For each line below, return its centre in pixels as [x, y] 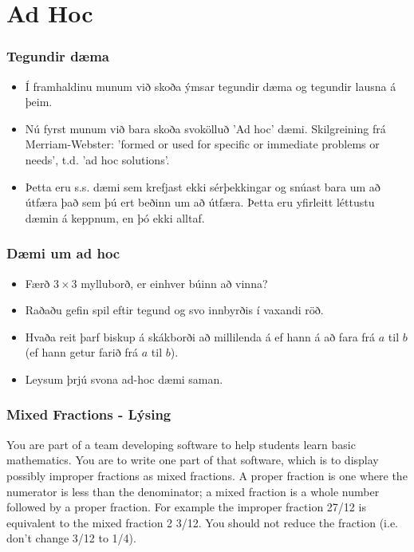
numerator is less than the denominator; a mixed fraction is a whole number [193, 491]
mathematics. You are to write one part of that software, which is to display [193, 460]
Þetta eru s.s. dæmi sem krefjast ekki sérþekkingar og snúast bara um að [203, 186]
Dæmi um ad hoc [63, 253]
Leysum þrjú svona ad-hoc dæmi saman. [124, 379]
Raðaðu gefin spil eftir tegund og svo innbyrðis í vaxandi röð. [174, 310]
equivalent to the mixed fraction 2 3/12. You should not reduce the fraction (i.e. [202, 522]
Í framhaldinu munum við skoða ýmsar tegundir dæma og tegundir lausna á [211, 86]
